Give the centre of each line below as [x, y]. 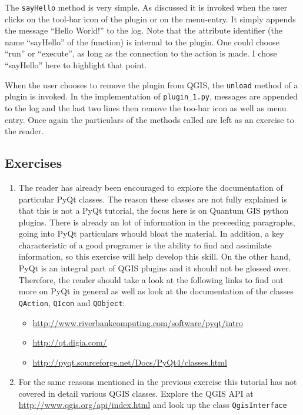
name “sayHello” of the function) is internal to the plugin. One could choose [142, 41]
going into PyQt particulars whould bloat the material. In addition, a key [151, 233]
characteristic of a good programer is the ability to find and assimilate [145, 245]
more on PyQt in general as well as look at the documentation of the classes [156, 291]
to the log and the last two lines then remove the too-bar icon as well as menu [146, 107]
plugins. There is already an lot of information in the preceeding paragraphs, [157, 222]
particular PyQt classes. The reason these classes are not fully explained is [153, 199]
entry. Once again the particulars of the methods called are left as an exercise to [149, 119]
